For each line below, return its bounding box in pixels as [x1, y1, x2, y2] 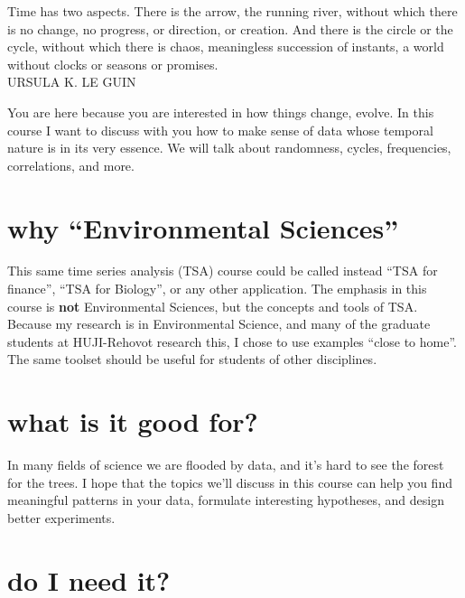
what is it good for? [7, 403, 258, 440]
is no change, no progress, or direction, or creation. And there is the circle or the [7, 19, 453, 38]
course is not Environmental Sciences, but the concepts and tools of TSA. [7, 296, 418, 315]
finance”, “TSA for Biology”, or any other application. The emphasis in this [7, 279, 427, 298]
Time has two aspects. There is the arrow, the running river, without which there [7, 2, 458, 20]
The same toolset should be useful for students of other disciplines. [7, 350, 377, 369]
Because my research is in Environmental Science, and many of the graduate [7, 314, 431, 333]
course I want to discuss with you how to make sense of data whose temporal [7, 120, 433, 139]
